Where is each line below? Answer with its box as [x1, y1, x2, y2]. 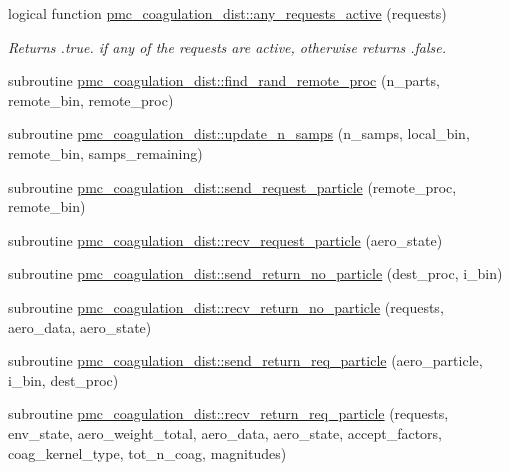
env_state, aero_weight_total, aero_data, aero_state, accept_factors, [8, 422, 442, 443]
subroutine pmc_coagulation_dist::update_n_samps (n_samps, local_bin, [8, 123, 470, 144]
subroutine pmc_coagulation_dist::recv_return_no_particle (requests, [8, 296, 444, 317]
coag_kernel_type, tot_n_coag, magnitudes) [8, 442, 287, 463]
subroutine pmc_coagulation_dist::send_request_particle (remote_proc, [8, 176, 457, 197]
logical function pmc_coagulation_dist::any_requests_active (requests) [8, 3, 447, 23]
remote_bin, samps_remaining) [8, 142, 203, 163]
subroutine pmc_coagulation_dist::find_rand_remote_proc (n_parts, [8, 70, 440, 91]
